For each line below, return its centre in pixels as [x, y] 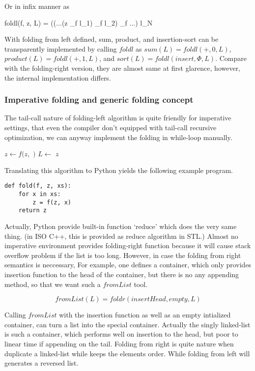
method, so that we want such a [53, 284]
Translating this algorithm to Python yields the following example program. [119, 170]
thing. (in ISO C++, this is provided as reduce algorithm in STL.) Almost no [121, 236]
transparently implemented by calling [61, 48]
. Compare [231, 58]
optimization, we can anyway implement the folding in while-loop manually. [118, 137]
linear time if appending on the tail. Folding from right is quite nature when [119, 343]
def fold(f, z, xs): [38, 186]
